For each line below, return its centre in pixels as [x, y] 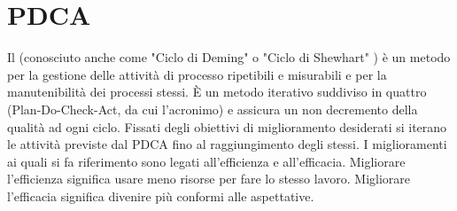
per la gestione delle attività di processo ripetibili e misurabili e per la [197, 74]
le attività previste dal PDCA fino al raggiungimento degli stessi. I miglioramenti [227, 144]
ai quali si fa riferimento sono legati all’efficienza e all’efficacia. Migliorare [206, 161]
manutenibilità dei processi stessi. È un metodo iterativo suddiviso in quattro [217, 92]
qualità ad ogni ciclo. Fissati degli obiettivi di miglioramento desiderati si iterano [227, 126]
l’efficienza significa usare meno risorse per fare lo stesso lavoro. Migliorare [209, 179]
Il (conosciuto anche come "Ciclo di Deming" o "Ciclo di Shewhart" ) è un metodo [229, 57]
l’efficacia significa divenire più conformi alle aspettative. [161, 195]
